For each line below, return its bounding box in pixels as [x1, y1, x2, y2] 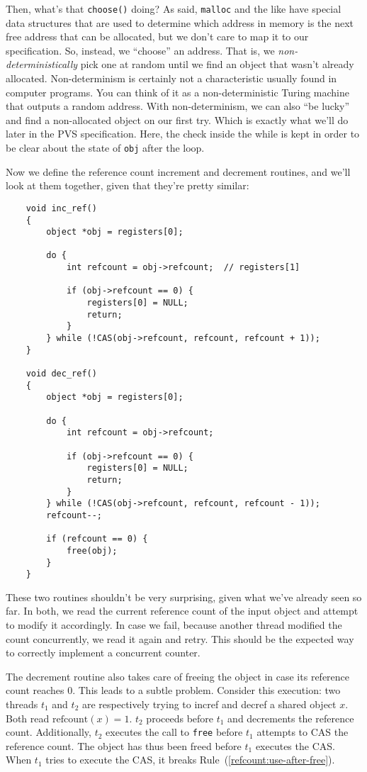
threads [6, 697, 38, 711]
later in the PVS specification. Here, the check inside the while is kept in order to [6, 126, 360, 141]
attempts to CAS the [256, 725, 349, 739]
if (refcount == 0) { [46, 534, 148, 544]
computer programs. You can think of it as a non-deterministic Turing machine [6, 84, 350, 99]
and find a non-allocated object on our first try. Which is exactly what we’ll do [6, 112, 349, 127]
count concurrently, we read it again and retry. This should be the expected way [6, 631, 354, 646]
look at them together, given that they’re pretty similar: [6, 178, 249, 193]
